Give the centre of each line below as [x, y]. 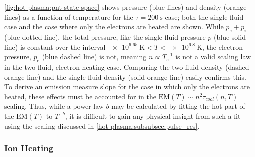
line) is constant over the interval [55, 46]
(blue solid [230, 36]
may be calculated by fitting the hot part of [178, 106]
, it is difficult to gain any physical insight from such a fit [153, 116]
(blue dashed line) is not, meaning [94, 56]
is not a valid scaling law [213, 56]
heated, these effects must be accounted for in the [80, 96]
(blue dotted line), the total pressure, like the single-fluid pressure [105, 36]
